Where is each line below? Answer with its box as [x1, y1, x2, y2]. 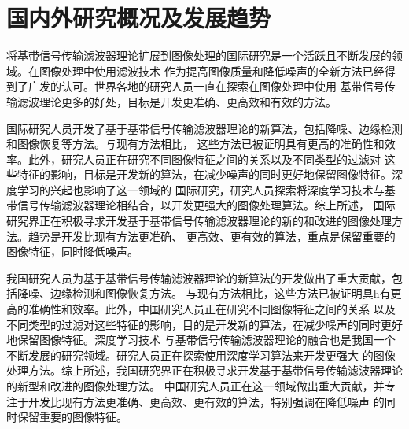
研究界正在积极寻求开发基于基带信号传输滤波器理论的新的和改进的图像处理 [6, 213, 392, 229]
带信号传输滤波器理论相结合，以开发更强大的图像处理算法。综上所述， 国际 [6, 197, 396, 213]
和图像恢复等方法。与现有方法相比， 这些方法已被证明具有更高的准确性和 [6, 135, 385, 152]
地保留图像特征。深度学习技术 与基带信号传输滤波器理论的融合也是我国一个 [6, 331, 396, 348]
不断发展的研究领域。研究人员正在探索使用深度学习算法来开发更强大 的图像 [6, 346, 396, 363]
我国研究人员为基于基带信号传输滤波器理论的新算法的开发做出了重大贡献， [6, 269, 392, 286]
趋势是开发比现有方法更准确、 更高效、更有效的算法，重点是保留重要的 [28, 227, 396, 244]
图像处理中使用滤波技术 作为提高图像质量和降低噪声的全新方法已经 [39, 62, 385, 79]
